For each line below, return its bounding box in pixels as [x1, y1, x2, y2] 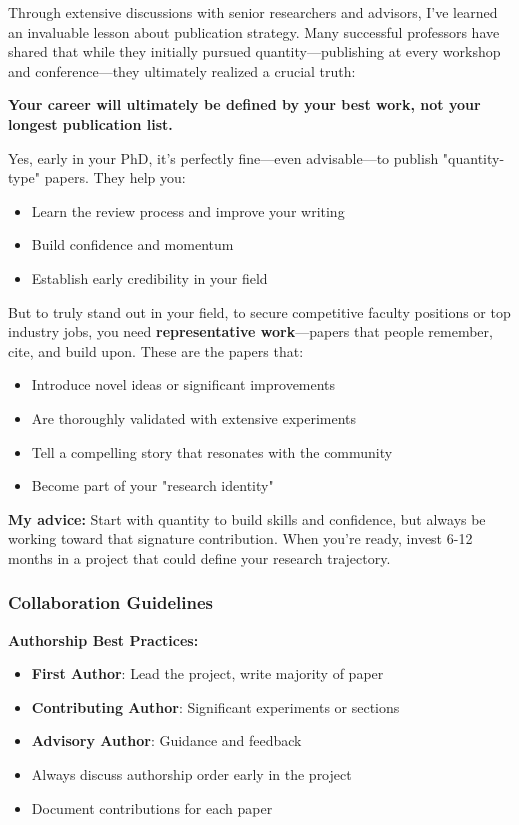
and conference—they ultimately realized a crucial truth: [8, 60, 356, 81]
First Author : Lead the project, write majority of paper [31, 663, 384, 684]
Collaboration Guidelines [8, 590, 213, 615]
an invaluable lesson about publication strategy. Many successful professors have [8, 21, 500, 42]
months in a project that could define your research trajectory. [8, 547, 391, 568]
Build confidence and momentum [31, 234, 234, 255]
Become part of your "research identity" [31, 475, 274, 496]
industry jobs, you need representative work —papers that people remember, [8, 321, 493, 342]
